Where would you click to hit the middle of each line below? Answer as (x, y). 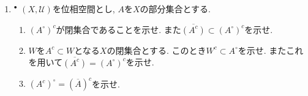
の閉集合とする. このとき (156, 50)
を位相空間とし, (84, 9)
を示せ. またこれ (271, 50)
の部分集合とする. (175, 9)
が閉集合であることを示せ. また (118, 29)
